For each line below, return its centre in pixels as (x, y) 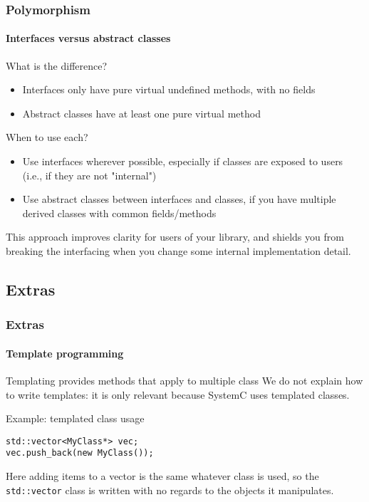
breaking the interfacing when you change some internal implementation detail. (178, 250)
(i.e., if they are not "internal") (89, 175)
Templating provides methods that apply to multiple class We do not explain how (184, 380)
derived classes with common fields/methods (119, 213)
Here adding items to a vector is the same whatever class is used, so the (162, 476)
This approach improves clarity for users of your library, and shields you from (175, 237)
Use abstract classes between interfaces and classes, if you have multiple (179, 199)
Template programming (65, 353)
